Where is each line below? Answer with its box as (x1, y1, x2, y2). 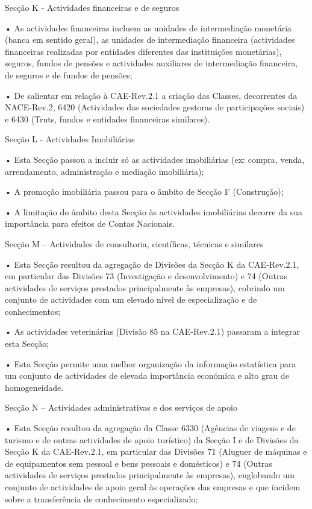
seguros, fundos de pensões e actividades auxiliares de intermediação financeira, (5, 57, 298, 69)
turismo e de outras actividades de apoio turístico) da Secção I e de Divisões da (5, 433, 299, 446)
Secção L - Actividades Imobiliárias (5, 133, 135, 145)
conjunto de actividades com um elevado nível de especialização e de (5, 293, 257, 306)
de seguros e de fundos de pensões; (5, 68, 133, 81)
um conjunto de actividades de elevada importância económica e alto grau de (5, 369, 289, 382)
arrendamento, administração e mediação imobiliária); (5, 165, 204, 177)
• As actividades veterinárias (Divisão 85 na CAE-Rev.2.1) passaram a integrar (5, 325, 301, 338)
